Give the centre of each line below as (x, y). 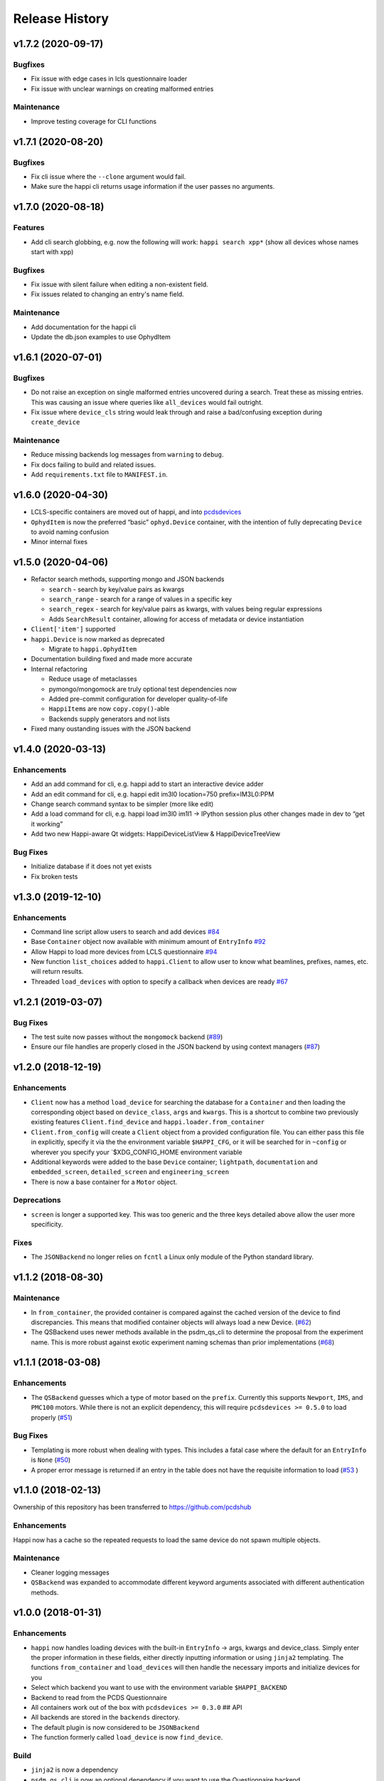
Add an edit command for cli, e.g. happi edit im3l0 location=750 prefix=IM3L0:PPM (153, 794)
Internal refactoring (59, 669)
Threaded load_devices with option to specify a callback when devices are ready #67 (159, 981)
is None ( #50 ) (51, 1460)
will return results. (57, 972)
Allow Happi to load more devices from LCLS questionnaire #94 (124, 952)
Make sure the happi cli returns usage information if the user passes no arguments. (153, 187)
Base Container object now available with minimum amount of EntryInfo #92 (148, 942)
